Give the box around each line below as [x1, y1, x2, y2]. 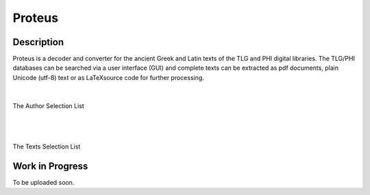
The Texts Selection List [12, 142, 81, 151]
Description [12, 36, 64, 48]
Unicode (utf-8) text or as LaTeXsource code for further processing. [12, 73, 205, 81]
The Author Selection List [12, 101, 85, 109]
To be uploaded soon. [12, 178, 75, 186]
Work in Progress [12, 160, 88, 172]
